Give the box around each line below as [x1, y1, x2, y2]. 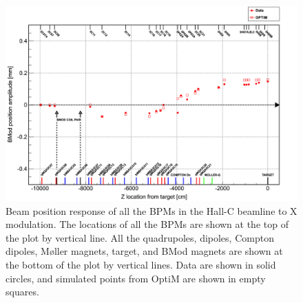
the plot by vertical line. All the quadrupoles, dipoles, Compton [6, 230, 274, 244]
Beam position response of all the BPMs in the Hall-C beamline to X [6, 203, 297, 218]
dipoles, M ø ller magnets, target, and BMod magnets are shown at [6, 244, 283, 258]
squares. [6, 284, 39, 299]
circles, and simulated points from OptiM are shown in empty [6, 271, 266, 285]
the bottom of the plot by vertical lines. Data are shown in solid [6, 258, 276, 272]
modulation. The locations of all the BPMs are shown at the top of [6, 217, 289, 231]
